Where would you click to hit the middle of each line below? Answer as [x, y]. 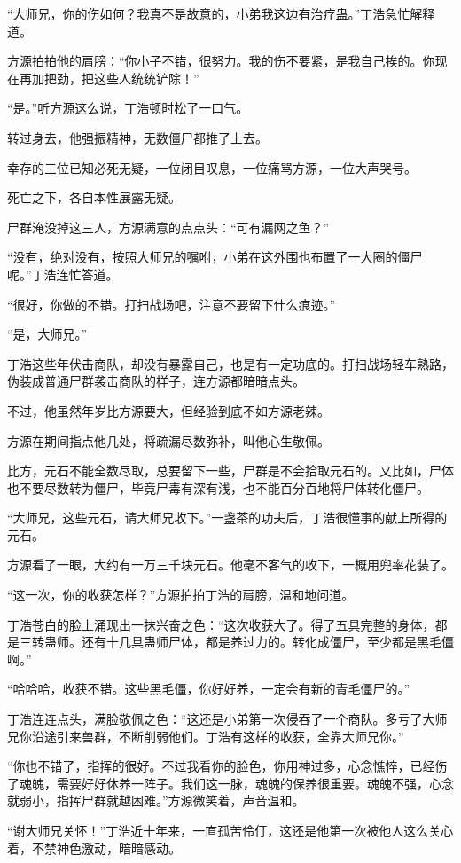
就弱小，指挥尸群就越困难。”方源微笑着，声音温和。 [156, 800]
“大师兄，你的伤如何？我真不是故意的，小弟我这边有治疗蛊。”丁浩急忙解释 [221, 13]
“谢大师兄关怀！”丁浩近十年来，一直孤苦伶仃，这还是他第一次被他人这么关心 [230, 830]
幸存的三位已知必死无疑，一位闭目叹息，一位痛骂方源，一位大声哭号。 [212, 167]
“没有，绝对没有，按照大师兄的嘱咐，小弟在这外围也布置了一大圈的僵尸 [215, 257]
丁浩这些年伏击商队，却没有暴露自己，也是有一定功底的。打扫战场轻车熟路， [230, 363]
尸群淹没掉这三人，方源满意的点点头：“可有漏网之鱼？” [168, 227]
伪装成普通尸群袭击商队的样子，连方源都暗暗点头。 [156, 381]
